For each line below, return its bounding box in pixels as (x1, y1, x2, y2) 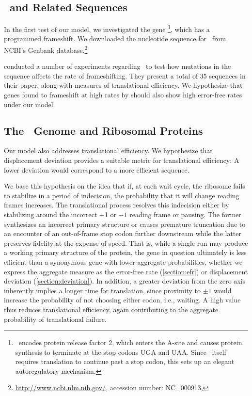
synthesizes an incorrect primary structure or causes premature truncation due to (4, 219, 246, 229)
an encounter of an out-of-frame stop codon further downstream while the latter (4, 228, 242, 238)
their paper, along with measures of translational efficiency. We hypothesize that (4, 80, 243, 90)
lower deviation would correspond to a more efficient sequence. (4, 164, 189, 174)
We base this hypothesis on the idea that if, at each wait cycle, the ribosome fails (4, 181, 245, 191)
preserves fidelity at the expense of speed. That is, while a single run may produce (4, 238, 248, 248)
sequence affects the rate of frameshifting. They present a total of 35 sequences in (4, 70, 246, 80)
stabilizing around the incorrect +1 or (4, 209, 117, 220)
